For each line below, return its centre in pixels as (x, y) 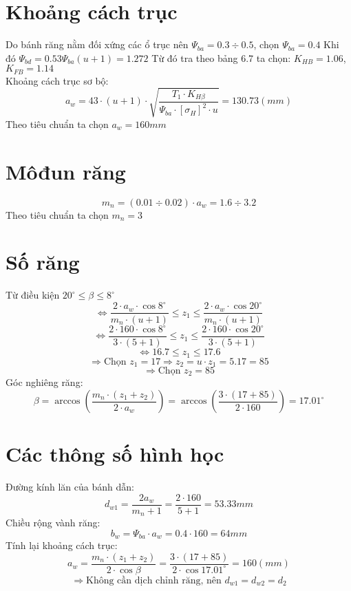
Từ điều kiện (33, 295)
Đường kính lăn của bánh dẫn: (70, 487)
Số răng (43, 262)
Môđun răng (66, 171)
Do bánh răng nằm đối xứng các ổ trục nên (97, 44)
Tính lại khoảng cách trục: (62, 545)
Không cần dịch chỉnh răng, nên (154, 580)
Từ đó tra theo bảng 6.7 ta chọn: (221, 57)
